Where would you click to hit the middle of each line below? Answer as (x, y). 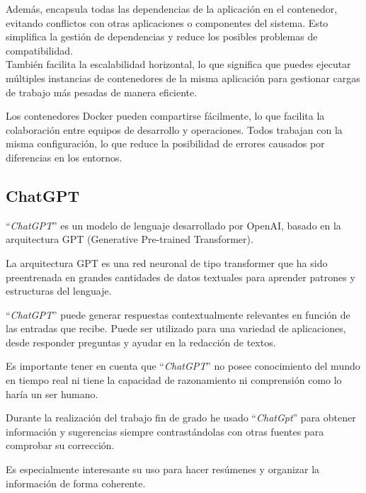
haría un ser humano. (52, 393)
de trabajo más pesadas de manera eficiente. (102, 92)
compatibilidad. (39, 50)
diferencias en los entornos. (64, 157)
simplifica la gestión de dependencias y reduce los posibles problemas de (162, 36)
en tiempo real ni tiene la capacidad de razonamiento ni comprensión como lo (174, 380)
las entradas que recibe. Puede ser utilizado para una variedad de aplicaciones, (176, 328)
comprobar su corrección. (60, 445)
